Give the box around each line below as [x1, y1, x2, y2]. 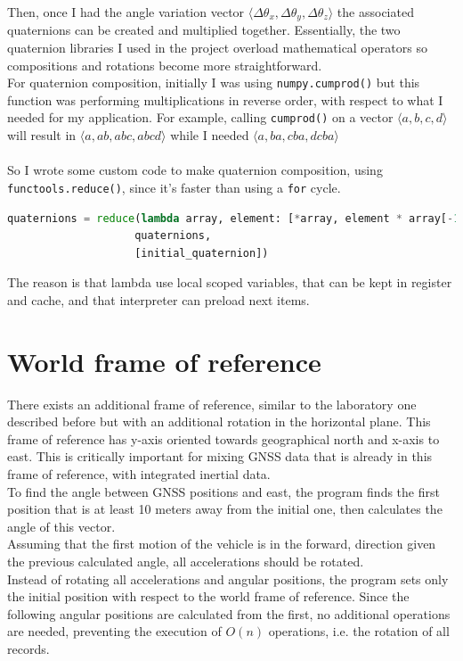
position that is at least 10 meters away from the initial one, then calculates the [7, 500, 443, 518]
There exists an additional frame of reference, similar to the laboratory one [7, 394, 417, 413]
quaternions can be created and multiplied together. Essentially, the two [7, 21, 401, 39]
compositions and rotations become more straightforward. [7, 55, 322, 74]
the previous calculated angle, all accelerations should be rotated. [7, 552, 364, 571]
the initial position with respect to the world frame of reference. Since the [7, 587, 410, 606]
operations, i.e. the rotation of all [268, 622, 450, 640]
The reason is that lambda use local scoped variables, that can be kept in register [7, 273, 452, 292]
